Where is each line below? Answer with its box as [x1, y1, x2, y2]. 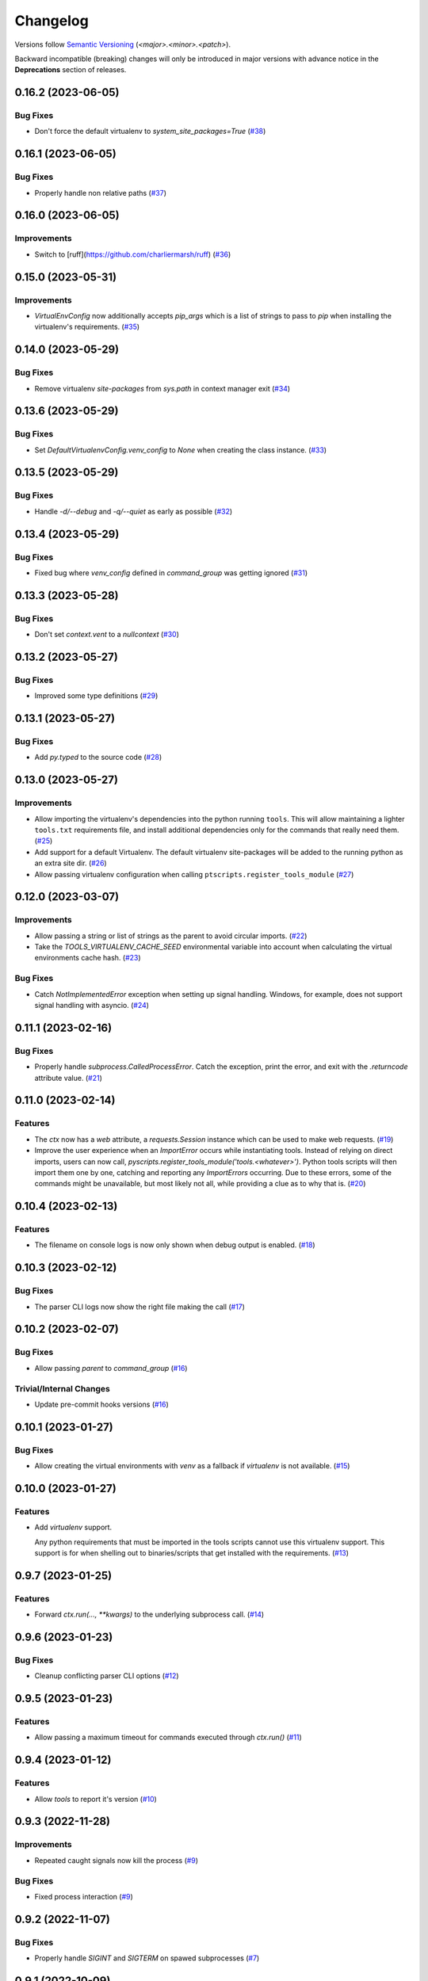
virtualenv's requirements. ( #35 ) [34, 322, 140, 332]
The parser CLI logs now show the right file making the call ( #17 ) [34, 1302, 246, 1311]
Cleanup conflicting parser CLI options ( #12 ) [34, 1671, 179, 1681]
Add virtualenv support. [34, 1522, 113, 1533]
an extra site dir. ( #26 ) [34, 858, 107, 868]
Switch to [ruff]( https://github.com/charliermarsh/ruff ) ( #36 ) [34, 250, 231, 259]
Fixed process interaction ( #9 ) [34, 1891, 134, 1901]
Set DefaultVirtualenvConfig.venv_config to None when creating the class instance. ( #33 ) [34, 445, 327, 455]
